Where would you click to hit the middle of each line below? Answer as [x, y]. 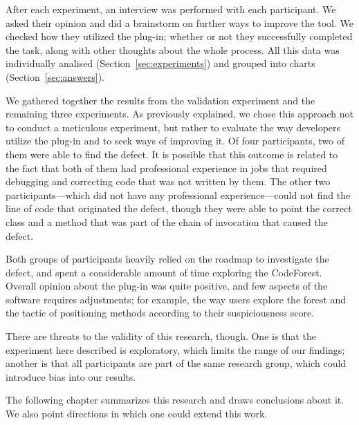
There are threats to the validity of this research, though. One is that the [161, 336]
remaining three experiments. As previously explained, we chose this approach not [180, 114]
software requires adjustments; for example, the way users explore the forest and [176, 299]
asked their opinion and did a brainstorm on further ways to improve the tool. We [179, 22]
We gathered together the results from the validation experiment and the [160, 100]
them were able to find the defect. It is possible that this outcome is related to [172, 154]
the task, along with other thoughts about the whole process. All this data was [173, 49]
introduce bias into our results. [71, 376]
